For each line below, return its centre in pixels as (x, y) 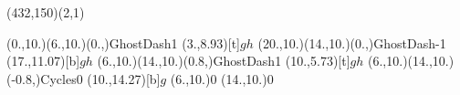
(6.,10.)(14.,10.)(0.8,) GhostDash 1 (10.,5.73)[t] (224, 61)
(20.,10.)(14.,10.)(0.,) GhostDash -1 (352, 42)
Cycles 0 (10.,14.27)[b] (100, 78)
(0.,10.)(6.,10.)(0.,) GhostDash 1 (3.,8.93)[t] (124, 42)
